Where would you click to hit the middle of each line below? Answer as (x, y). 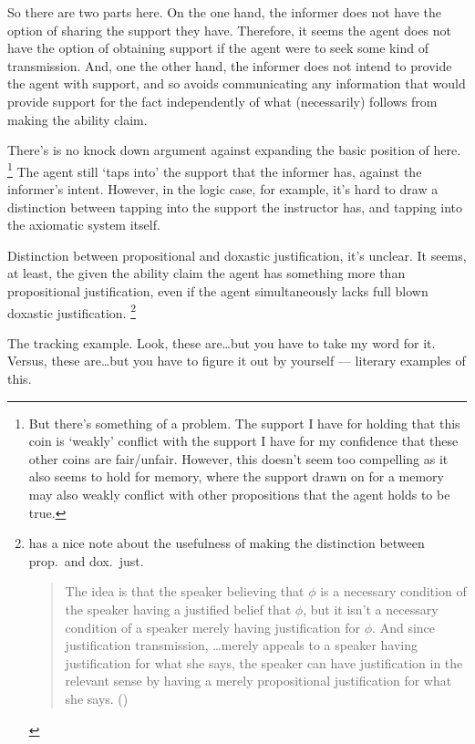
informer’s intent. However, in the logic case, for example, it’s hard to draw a (223, 189)
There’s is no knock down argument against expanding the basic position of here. (234, 150)
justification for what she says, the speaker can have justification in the (264, 662)
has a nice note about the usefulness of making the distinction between (227, 543)
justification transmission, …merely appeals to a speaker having (242, 645)
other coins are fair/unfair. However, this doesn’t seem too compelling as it (238, 458)
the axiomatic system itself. (84, 225)
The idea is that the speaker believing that (185, 591)
